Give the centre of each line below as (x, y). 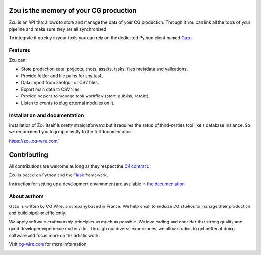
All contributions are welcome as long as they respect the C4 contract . (79, 166)
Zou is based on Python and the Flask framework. (58, 175)
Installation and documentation (46, 115)
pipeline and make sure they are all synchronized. (58, 29)
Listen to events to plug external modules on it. (68, 103)
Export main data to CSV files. (51, 89)
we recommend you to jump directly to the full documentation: (71, 132)
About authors (26, 196)
